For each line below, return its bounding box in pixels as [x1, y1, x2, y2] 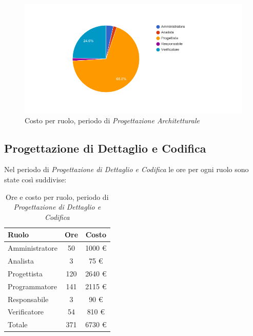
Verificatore [8, 306, 44, 317]
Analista [8, 255, 34, 266]
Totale [8, 319, 28, 330]
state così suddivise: [4, 174, 67, 184]
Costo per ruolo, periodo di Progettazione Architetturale [25, 115, 200, 125]
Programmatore [8, 281, 57, 291]
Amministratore [8, 242, 57, 253]
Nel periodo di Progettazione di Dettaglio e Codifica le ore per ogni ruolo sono [4, 164, 249, 175]
